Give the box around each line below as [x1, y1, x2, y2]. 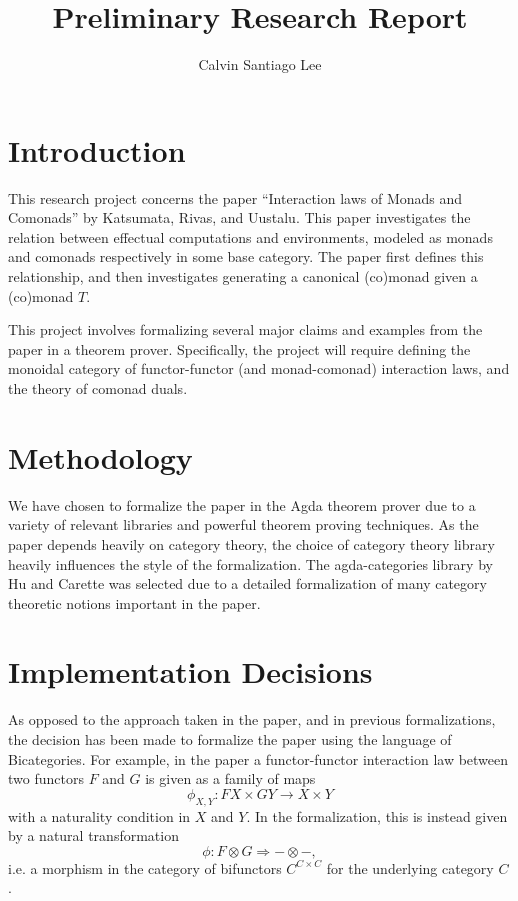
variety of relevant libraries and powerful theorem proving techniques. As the [8, 514, 479, 535]
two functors [8, 768, 84, 789]
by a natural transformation [8, 825, 179, 846]
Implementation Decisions [8, 651, 373, 692]
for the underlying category [326, 857, 494, 878]
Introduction [8, 129, 186, 170]
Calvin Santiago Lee [198, 54, 322, 75]
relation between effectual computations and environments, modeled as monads [8, 226, 493, 247]
